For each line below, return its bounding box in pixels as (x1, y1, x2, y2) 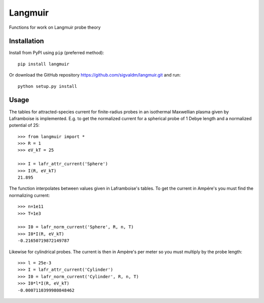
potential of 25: (9, 122, 40, 128)
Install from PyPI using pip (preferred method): (9, 50, 105, 56)
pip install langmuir (18, 61, 69, 67)
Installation (9, 37, 44, 45)
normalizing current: (9, 192, 50, 198)
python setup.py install (18, 83, 77, 89)
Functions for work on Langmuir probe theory (9, 24, 101, 30)
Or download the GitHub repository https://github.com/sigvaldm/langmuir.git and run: (9, 72, 181, 78)
